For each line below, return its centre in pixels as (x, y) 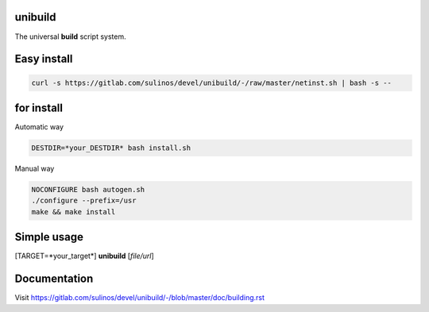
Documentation (54, 279)
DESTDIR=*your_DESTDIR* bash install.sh (111, 148)
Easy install (44, 59)
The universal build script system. (70, 37)
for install (39, 108)
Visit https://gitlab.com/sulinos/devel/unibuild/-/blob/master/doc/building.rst (140, 298)
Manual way (35, 168)
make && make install (73, 212)
